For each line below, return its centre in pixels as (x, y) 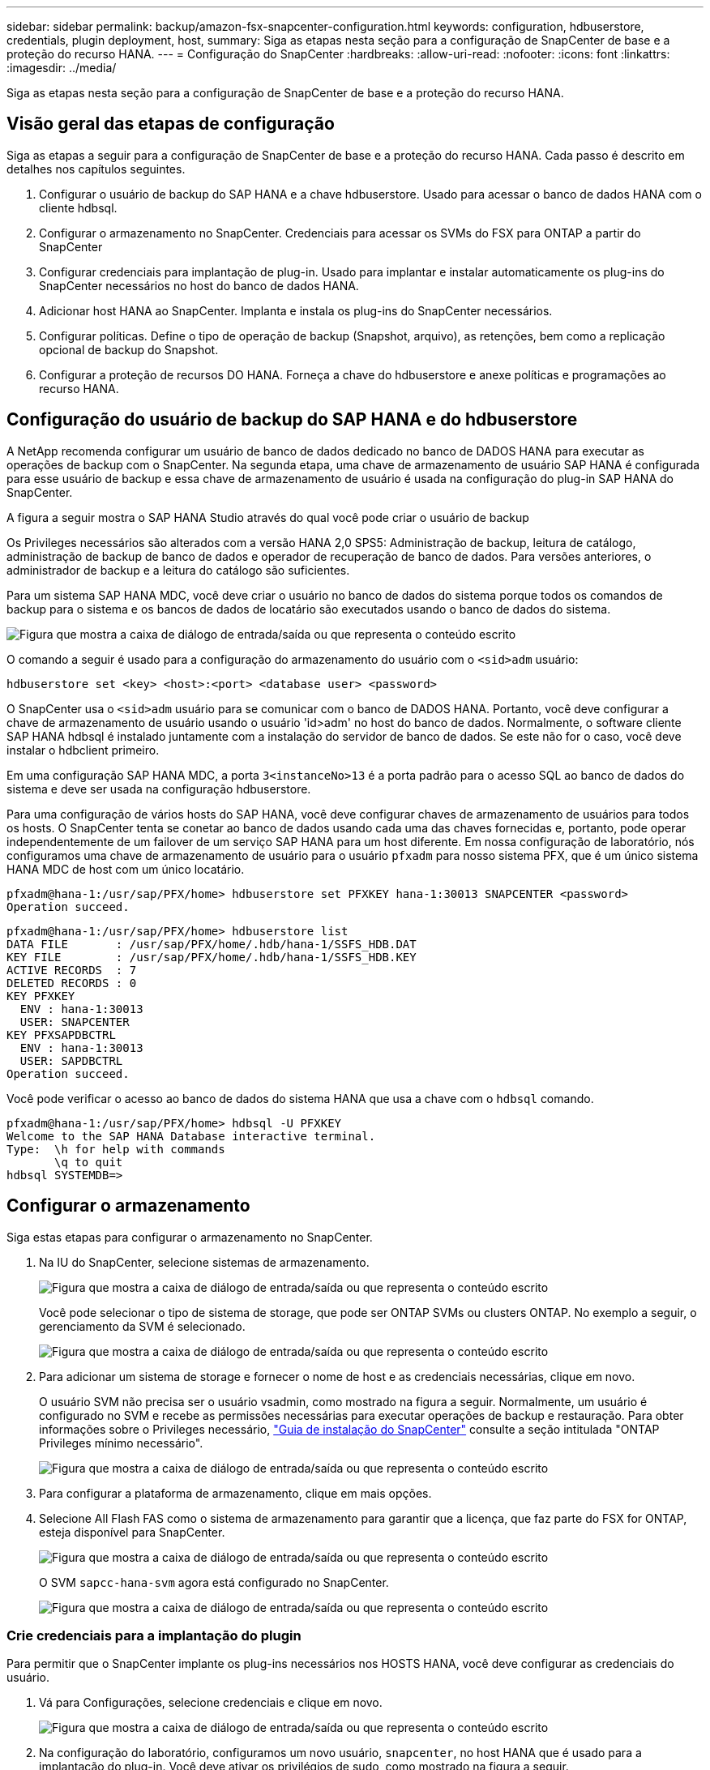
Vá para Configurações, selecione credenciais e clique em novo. (211, 1703)
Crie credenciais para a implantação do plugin (154, 1635)
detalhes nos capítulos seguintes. (96, 169)
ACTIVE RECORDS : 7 (72, 970)
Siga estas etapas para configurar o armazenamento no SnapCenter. (190, 1237)
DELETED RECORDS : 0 (72, 983)
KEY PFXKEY (41, 996)
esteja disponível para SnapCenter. (132, 1532)
